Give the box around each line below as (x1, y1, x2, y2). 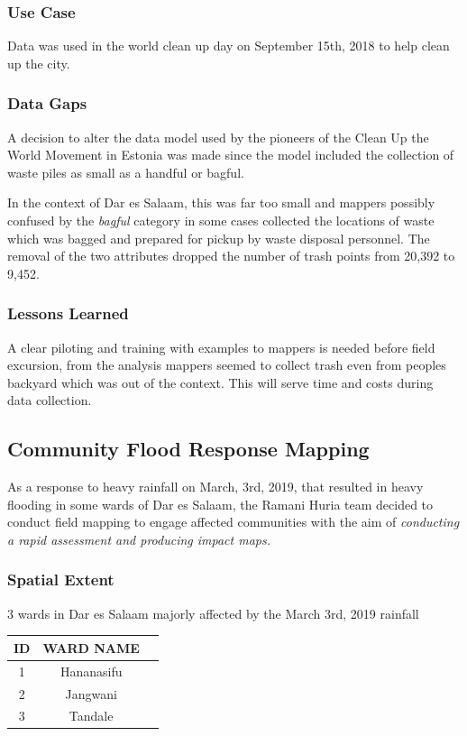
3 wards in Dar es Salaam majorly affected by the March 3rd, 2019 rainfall (7, 603, 419, 622)
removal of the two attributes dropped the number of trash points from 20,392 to (7, 246, 455, 265)
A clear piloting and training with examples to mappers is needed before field (7, 337, 435, 356)
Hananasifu (60, 661, 123, 680)
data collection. (7, 391, 92, 409)
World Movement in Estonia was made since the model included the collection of (7, 145, 454, 164)
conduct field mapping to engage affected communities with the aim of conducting (7, 512, 460, 531)
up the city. (7, 53, 70, 72)
